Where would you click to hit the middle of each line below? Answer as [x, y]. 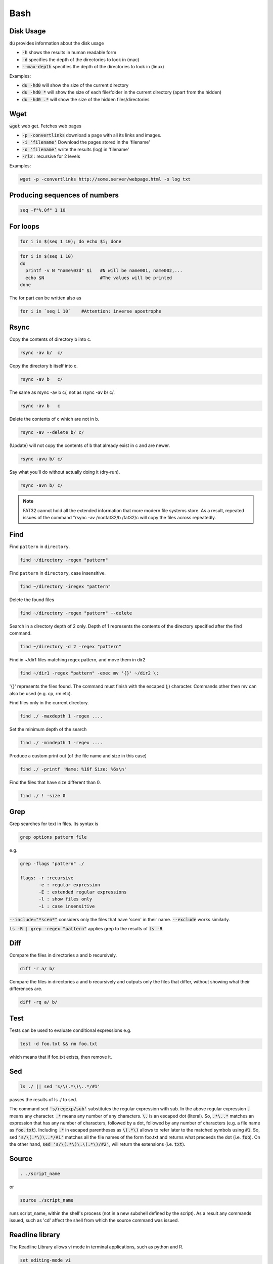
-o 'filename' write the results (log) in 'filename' [76, 149]
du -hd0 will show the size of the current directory [75, 85]
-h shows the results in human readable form [69, 53]
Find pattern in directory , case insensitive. [58, 573]
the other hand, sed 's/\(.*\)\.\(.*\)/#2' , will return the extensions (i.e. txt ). [97, 1144]
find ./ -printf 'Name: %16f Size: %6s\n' [73, 769]
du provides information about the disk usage [57, 43]
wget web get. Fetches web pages [45, 126]
